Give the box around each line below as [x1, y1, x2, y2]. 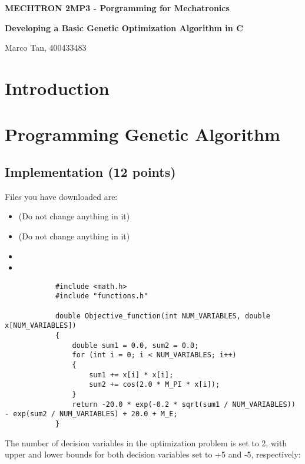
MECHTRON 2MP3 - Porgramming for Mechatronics [5, 2, 230, 14]
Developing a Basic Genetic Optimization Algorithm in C [5, 21, 243, 34]
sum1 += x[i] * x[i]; [89, 370, 174, 379]
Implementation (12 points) [5, 162, 176, 180]
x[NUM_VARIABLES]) [5, 321, 77, 330]
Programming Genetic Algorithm [5, 122, 280, 146]
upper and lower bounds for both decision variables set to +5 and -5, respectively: [5, 448, 301, 460]
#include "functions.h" [55, 292, 148, 301]
